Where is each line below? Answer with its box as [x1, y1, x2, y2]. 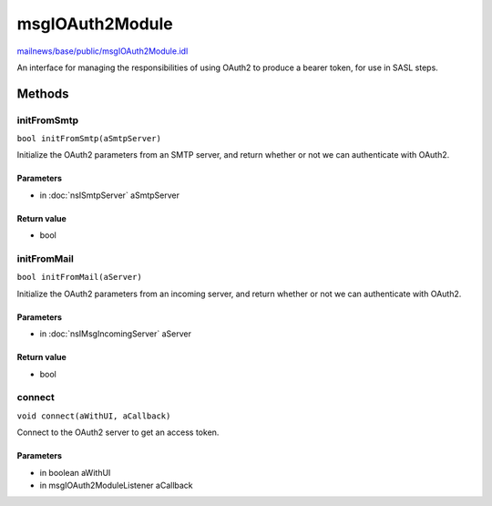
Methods [16, 86, 69, 101]
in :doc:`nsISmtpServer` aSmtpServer [39, 190, 180, 201]
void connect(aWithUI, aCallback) [16, 410, 171, 421]
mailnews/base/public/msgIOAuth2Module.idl [16, 46, 189, 57]
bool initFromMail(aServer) [16, 272, 143, 283]
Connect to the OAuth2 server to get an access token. [16, 427, 220, 438]
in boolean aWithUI [39, 467, 111, 478]
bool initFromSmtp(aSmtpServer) [16, 133, 161, 144]
